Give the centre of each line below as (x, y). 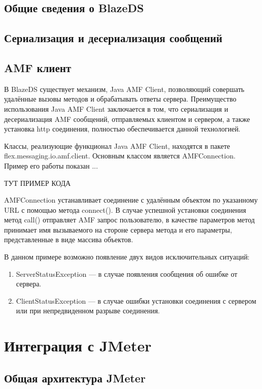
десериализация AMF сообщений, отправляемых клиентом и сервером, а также (127, 119)
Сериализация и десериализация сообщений (113, 38)
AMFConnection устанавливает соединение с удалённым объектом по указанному (131, 200)
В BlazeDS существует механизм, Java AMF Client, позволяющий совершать (124, 89)
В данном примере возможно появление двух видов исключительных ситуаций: (127, 257)
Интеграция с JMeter (78, 346)
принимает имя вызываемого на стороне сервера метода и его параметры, (118, 229)
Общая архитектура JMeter (75, 378)
